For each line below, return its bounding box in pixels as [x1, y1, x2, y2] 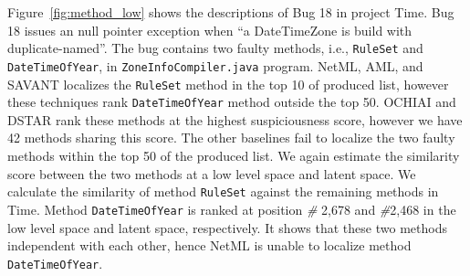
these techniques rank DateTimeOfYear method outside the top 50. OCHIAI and [7, 92, 456, 111]
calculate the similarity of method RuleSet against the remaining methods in [7, 182, 439, 201]
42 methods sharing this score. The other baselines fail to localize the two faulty [7, 128, 455, 147]
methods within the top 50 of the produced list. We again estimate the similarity [7, 146, 460, 165]
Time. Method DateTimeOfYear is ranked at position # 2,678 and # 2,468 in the [7, 199, 456, 218]
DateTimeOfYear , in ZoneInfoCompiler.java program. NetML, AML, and [7, 56, 423, 75]
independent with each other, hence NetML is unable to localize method [7, 236, 412, 255]
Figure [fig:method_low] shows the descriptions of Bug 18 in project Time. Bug [7, 3, 454, 21]
